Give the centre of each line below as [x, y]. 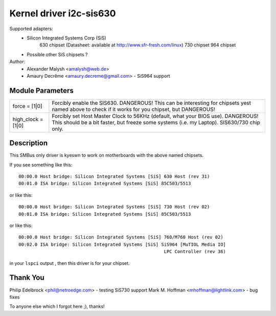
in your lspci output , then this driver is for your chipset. [70, 263]
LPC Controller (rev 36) [195, 252]
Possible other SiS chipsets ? [57, 54]
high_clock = [28, 119]
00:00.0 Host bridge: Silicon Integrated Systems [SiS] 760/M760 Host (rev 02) [121, 237]
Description [29, 143]
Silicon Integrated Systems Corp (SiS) [66, 38]
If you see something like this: [41, 165]
